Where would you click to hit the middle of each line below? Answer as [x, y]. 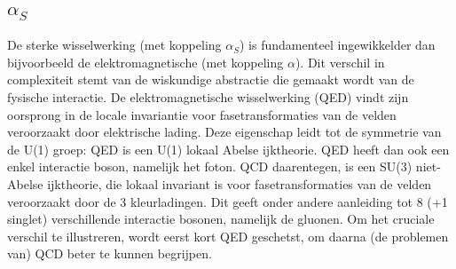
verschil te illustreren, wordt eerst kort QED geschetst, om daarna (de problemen [228, 236]
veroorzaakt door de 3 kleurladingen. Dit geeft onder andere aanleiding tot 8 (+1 [228, 201]
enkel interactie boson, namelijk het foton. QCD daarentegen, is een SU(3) [210, 166]
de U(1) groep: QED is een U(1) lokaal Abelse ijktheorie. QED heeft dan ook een [228, 149]
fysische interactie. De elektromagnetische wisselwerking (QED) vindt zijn [208, 96]
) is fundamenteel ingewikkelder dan [338, 45]
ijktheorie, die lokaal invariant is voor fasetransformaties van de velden [240, 183]
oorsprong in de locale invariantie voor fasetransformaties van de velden [202, 114]
